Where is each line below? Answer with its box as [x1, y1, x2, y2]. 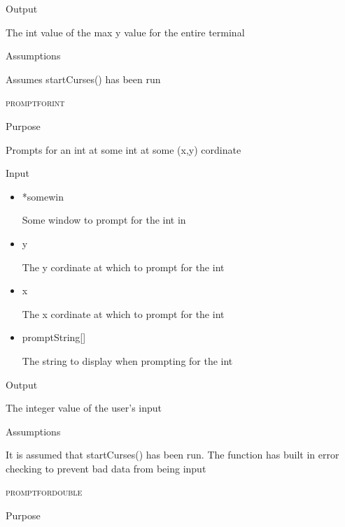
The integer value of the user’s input [6, 400, 162, 415]
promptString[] [22, 330, 86, 345]
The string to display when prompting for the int [22, 353, 233, 368]
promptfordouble [6, 484, 83, 499]
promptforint [6, 95, 65, 110]
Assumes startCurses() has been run [6, 71, 161, 86]
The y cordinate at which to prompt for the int [22, 259, 225, 274]
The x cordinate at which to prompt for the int [22, 306, 225, 321]
